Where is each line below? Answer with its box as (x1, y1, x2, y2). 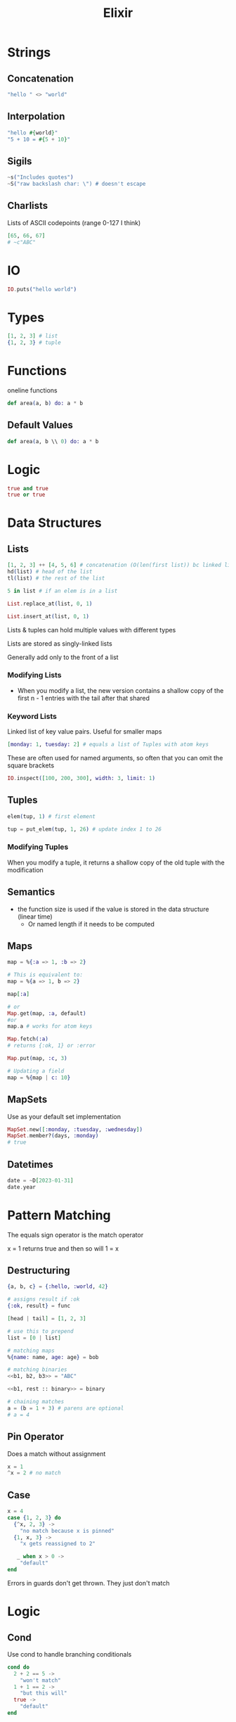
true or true (7, 491, 46, 499)
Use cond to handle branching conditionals (7, 1650, 132, 1658)
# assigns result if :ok (7, 1296, 80, 1303)
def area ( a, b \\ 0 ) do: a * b (7, 438, 99, 445)
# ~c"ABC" (7, 238, 37, 245)
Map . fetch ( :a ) (7, 1035, 49, 1042)
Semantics (7, 886, 55, 898)
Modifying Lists (7, 670, 62, 680)
